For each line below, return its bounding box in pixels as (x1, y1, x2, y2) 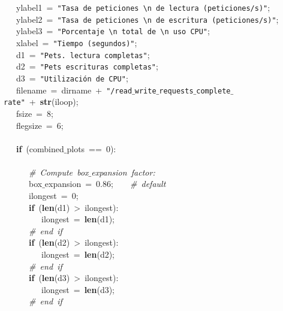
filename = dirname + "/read (16, 83, 133, 96)
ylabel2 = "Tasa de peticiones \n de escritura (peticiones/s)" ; (16, 13, 279, 25)
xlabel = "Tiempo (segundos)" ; (16, 36, 137, 49)
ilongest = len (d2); (41, 248, 115, 261)
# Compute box (29, 165, 89, 178)
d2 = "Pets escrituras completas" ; (16, 60, 158, 73)
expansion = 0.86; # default (44, 177, 166, 190)
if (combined (16, 142, 64, 155)
